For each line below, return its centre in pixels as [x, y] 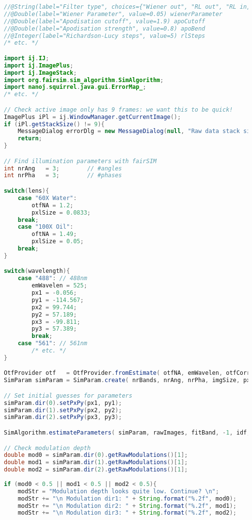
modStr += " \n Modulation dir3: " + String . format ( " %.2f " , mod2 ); [127, 513]
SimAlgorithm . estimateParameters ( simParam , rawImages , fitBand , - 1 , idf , [127, 433]
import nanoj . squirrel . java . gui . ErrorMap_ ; [75, 87]
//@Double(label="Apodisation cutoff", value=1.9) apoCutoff [105, 21]
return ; [30, 139]
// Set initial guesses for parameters [68, 395]
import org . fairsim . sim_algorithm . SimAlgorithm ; [84, 80]
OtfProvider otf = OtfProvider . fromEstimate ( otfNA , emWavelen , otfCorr [127, 373]
